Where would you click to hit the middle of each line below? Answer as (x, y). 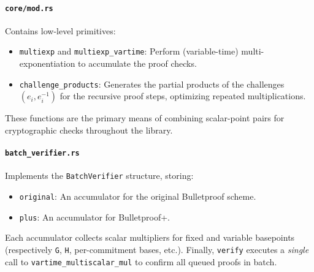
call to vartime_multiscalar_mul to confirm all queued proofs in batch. (141, 261)
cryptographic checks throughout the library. (89, 130)
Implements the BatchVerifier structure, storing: (99, 176)
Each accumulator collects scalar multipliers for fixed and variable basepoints (150, 237)
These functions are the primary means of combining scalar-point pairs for (145, 118)
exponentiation (47, 63)
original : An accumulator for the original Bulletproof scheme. (138, 196)
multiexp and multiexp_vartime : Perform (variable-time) (129, 51)
